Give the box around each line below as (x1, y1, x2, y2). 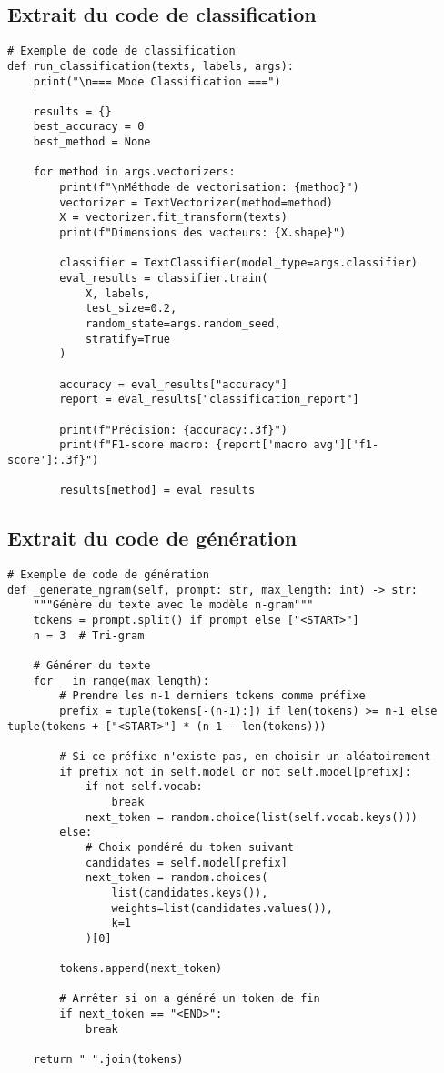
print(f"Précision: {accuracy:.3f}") (59, 423, 288, 436)
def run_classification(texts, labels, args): (7, 59, 294, 73)
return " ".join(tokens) (33, 1053, 184, 1067)
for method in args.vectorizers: (33, 165, 236, 179)
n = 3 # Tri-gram (33, 628, 145, 642)
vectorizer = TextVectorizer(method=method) (59, 196, 333, 209)
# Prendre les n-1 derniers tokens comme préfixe (59, 689, 366, 703)
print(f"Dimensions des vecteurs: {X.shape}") (59, 226, 347, 240)
